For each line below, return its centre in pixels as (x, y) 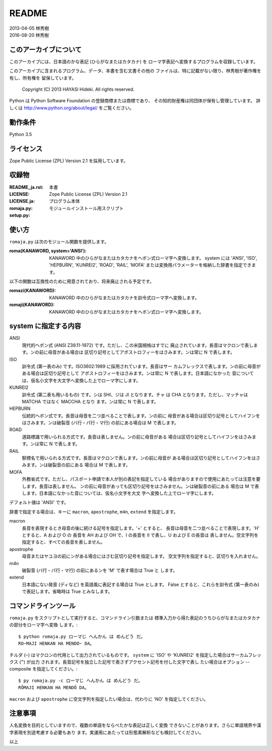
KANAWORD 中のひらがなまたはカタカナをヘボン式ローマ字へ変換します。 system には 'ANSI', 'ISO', (153, 258)
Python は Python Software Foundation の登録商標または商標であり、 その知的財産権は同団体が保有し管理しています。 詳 (135, 101)
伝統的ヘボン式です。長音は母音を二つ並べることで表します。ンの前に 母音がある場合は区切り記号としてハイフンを (141, 416)
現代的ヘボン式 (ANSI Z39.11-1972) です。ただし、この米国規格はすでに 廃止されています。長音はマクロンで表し (138, 345)
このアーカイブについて (46, 50)
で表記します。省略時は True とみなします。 (67, 591)
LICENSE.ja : (22, 201)
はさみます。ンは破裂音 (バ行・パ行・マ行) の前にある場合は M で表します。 (100, 423)
